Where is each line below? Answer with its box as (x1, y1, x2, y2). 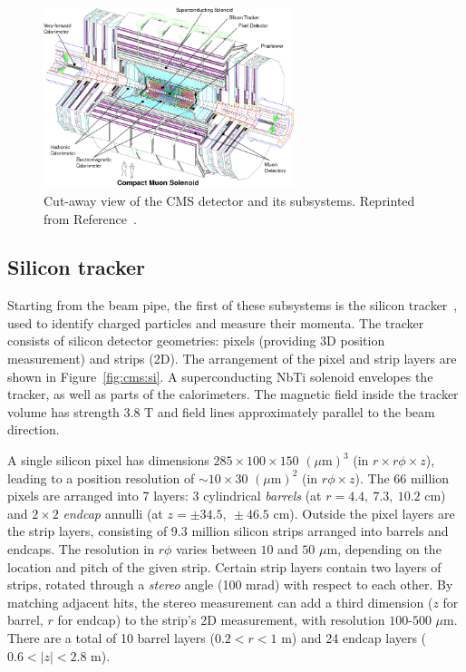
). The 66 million (354, 468, 450, 487)
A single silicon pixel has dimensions (7, 451, 209, 470)
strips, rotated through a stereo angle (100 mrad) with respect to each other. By (7, 575, 453, 594)
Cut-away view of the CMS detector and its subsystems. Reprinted (44, 190, 415, 209)
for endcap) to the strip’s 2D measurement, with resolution (57, 610, 385, 629)
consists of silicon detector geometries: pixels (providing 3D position (7, 331, 385, 350)
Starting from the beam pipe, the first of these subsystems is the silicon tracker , (7, 296, 458, 315)
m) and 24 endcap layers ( (281, 628, 427, 647)
